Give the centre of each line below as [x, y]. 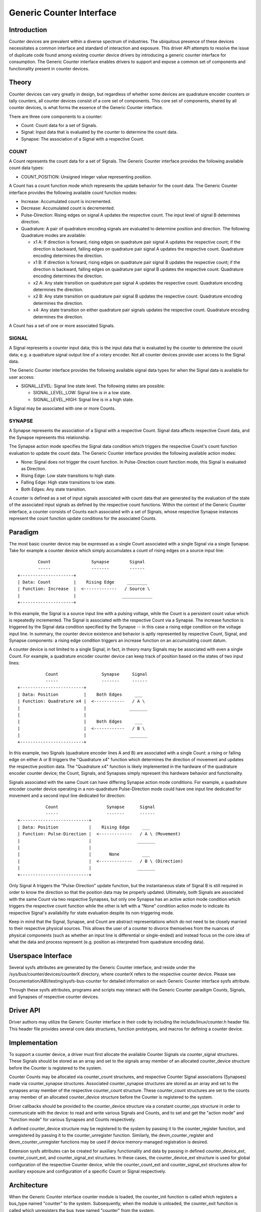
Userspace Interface [41, 956]
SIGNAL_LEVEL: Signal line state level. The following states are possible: [93, 386]
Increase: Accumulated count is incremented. [66, 201]
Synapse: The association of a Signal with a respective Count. [83, 139]
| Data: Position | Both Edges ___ [80, 694]
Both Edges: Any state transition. [54, 489]
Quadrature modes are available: [54, 235]
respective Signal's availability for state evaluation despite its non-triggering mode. [91, 913]
